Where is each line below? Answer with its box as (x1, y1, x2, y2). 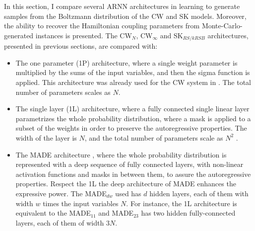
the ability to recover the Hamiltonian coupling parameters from (4, 20, 200, 31)
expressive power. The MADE (15, 188, 107, 198)
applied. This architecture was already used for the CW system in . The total (15, 77, 251, 87)
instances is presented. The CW (35, 30, 132, 40)
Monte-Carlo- (201, 20, 243, 31)
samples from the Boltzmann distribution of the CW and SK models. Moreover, (4, 10, 247, 21)
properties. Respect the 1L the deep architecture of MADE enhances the (15, 178, 236, 189)
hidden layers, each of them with (149, 188, 249, 198)
